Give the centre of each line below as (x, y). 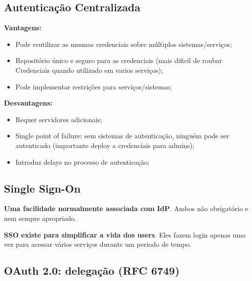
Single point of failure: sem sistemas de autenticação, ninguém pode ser (122, 136)
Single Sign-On (42, 188)
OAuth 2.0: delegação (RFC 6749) (92, 270)
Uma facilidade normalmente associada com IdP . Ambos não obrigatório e (126, 208)
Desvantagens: (28, 103)
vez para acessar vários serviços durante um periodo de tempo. (98, 244)
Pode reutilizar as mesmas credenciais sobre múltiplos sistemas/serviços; (124, 44)
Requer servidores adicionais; (59, 119)
